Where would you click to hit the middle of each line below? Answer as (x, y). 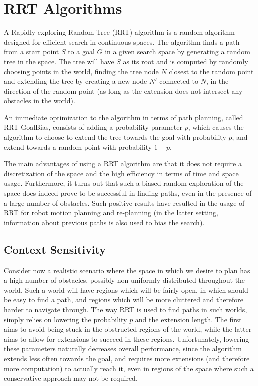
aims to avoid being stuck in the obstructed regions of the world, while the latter (128, 329)
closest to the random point (211, 71)
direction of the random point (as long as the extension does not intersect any (123, 91)
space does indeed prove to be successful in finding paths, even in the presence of (128, 193)
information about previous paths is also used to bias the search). (104, 222)
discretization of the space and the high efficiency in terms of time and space (121, 173)
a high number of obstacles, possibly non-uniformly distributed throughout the (125, 280)
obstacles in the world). (40, 101)
